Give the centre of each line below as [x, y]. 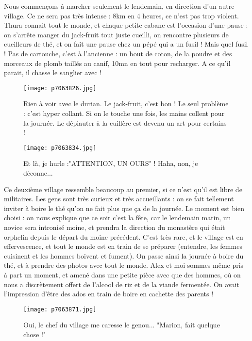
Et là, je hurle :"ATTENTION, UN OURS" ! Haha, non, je [111, 163]
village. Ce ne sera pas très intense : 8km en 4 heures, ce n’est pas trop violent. [122, 15]
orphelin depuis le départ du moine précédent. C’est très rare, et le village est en [124, 236]
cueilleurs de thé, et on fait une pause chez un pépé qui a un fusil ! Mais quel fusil [126, 44]
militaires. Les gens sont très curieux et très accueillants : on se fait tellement [119, 199]
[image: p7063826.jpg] [60, 88]
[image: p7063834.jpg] [60, 148]
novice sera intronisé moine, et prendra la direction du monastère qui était [115, 227]
